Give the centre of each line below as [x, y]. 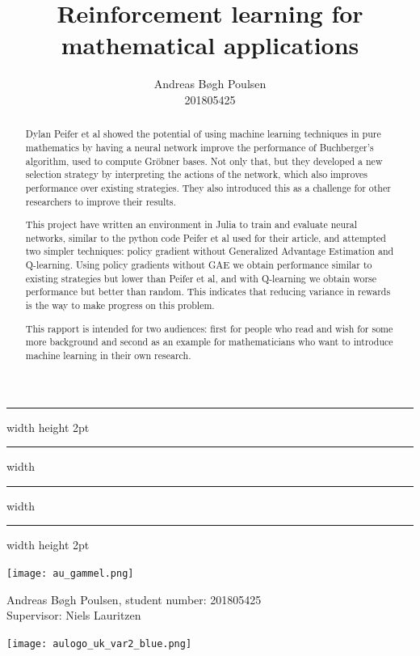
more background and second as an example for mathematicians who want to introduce [209, 342]
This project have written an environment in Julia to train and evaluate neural [191, 224]
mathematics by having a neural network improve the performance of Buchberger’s [199, 147]
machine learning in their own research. [108, 355]
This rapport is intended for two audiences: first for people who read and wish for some [209, 328]
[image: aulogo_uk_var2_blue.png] [99, 643]
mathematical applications [210, 45]
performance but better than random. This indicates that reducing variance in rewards [208, 292]
